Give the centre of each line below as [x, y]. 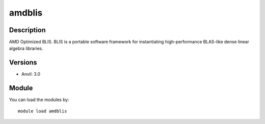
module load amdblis [42, 111]
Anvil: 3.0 [31, 74]
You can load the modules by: [39, 100]
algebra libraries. [26, 48]
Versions [23, 63]
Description [27, 30]
